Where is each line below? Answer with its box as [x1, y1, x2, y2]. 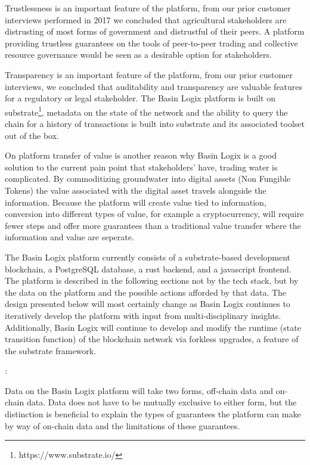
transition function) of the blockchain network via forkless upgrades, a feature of [5, 333, 299, 345]
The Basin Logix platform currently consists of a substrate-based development [5, 250, 291, 263]
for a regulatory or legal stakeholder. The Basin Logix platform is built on [5, 92, 275, 104]
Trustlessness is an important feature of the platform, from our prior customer [5, 2, 291, 14]
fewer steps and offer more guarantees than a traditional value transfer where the [5, 219, 301, 231]
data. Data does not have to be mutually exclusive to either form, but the [26, 396, 297, 408]
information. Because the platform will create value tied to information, [5, 196, 266, 208]
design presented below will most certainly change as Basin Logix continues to [5, 297, 290, 310]
